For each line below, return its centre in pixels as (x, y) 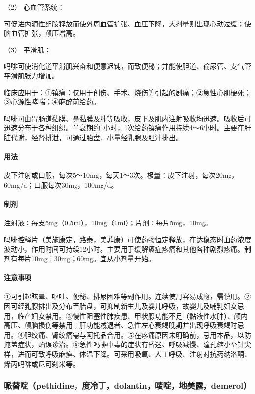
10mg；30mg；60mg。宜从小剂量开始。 (93, 259)
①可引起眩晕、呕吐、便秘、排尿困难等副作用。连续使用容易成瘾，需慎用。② (127, 296)
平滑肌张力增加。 (31, 75)
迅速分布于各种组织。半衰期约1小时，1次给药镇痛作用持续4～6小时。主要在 (124, 128)
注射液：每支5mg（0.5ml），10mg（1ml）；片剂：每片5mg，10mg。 (108, 223)
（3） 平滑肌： (27, 49)
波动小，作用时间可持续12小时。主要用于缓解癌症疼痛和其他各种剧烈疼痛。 (124, 249)
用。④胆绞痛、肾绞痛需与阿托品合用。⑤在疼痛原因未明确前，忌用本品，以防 (127, 334)
